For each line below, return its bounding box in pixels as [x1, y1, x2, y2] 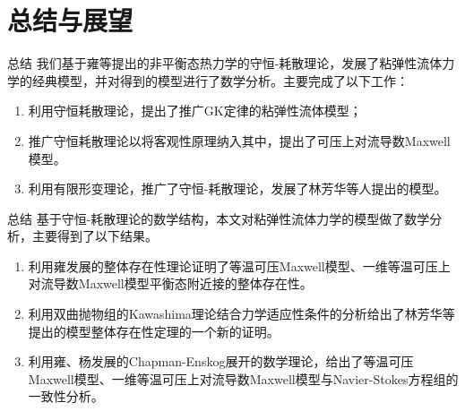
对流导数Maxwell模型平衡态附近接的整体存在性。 [28, 274, 313, 293]
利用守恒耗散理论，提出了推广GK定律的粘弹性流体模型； [28, 101, 362, 120]
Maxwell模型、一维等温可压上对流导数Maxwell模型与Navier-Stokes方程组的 [28, 369, 459, 388]
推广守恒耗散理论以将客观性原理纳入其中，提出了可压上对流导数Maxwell [28, 131, 451, 150]
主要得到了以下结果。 [31, 227, 158, 245]
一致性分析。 [28, 387, 104, 406]
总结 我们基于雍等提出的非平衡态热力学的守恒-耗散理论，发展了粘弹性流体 [7, 54, 443, 73]
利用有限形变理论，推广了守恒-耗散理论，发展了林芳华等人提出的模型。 [28, 179, 447, 198]
